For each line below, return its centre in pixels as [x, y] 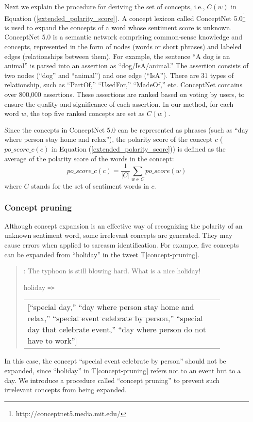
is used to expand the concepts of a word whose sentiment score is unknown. [118, 27]
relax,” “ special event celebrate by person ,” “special [115, 318]
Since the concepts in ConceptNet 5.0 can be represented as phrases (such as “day [126, 129]
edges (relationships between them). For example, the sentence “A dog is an [117, 56]
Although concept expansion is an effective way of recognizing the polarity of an [124, 225]
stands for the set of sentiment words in [90, 185]
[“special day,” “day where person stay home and [111, 307]
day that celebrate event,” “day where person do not [117, 329]
